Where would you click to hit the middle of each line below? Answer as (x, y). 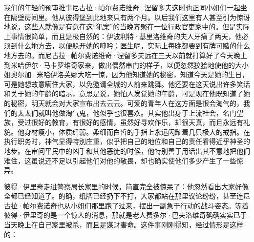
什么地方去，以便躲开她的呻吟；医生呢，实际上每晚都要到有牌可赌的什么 (134, 46)
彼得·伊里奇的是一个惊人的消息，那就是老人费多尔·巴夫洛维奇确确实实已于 (126, 215)
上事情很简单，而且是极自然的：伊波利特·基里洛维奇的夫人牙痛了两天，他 (123, 36)
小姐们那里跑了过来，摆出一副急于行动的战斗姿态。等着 (159, 205)
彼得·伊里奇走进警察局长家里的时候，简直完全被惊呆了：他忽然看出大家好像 (126, 186)
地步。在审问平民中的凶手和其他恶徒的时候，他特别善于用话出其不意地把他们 (127, 151)
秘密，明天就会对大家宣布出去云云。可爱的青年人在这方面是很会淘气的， (127, 103)
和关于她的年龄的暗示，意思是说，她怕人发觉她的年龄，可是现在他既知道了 (124, 93)
